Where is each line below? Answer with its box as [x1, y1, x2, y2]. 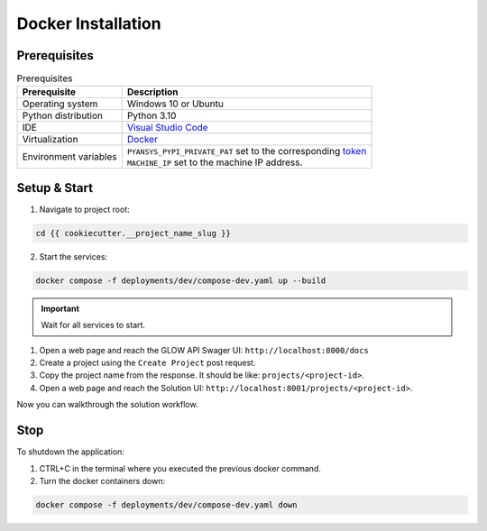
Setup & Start [16, 180, 94, 196]
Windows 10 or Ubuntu [126, 97, 225, 110]
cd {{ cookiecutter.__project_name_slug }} [35, 228, 232, 238]
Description [126, 86, 179, 98]
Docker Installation [16, 14, 161, 33]
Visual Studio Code [126, 122, 208, 134]
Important [41, 303, 80, 314]
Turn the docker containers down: [39, 475, 166, 486]
